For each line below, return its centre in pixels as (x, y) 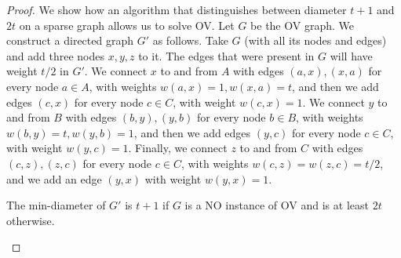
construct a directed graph (70, 40)
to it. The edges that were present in (226, 55)
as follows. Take (190, 40)
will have (351, 55)
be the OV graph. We (302, 25)
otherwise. (31, 220)
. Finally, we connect (178, 148)
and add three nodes (55, 55)
